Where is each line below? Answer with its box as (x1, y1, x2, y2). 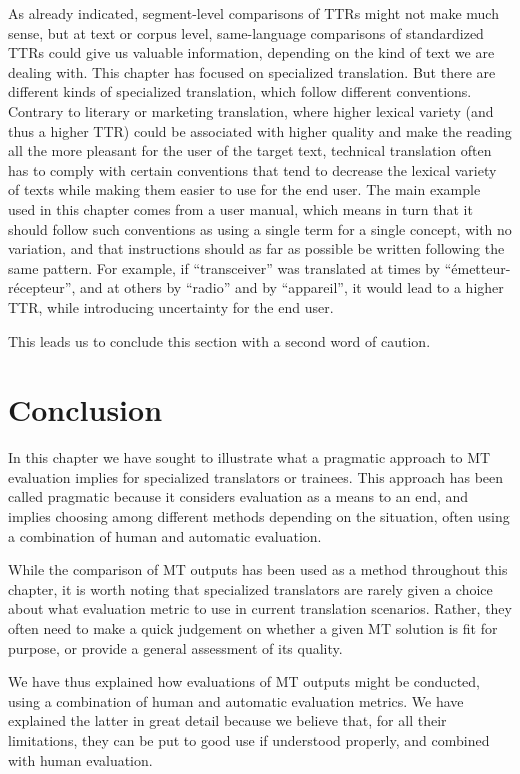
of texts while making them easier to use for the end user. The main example (8, 179, 481, 200)
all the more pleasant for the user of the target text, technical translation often (8, 140, 492, 161)
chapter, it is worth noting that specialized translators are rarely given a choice (8, 578, 493, 599)
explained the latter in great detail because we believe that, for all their (8, 710, 447, 731)
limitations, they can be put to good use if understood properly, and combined (8, 729, 490, 750)
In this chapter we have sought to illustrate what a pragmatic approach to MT (8, 447, 491, 468)
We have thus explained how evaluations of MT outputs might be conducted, (8, 671, 480, 692)
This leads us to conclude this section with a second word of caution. (8, 330, 431, 351)
